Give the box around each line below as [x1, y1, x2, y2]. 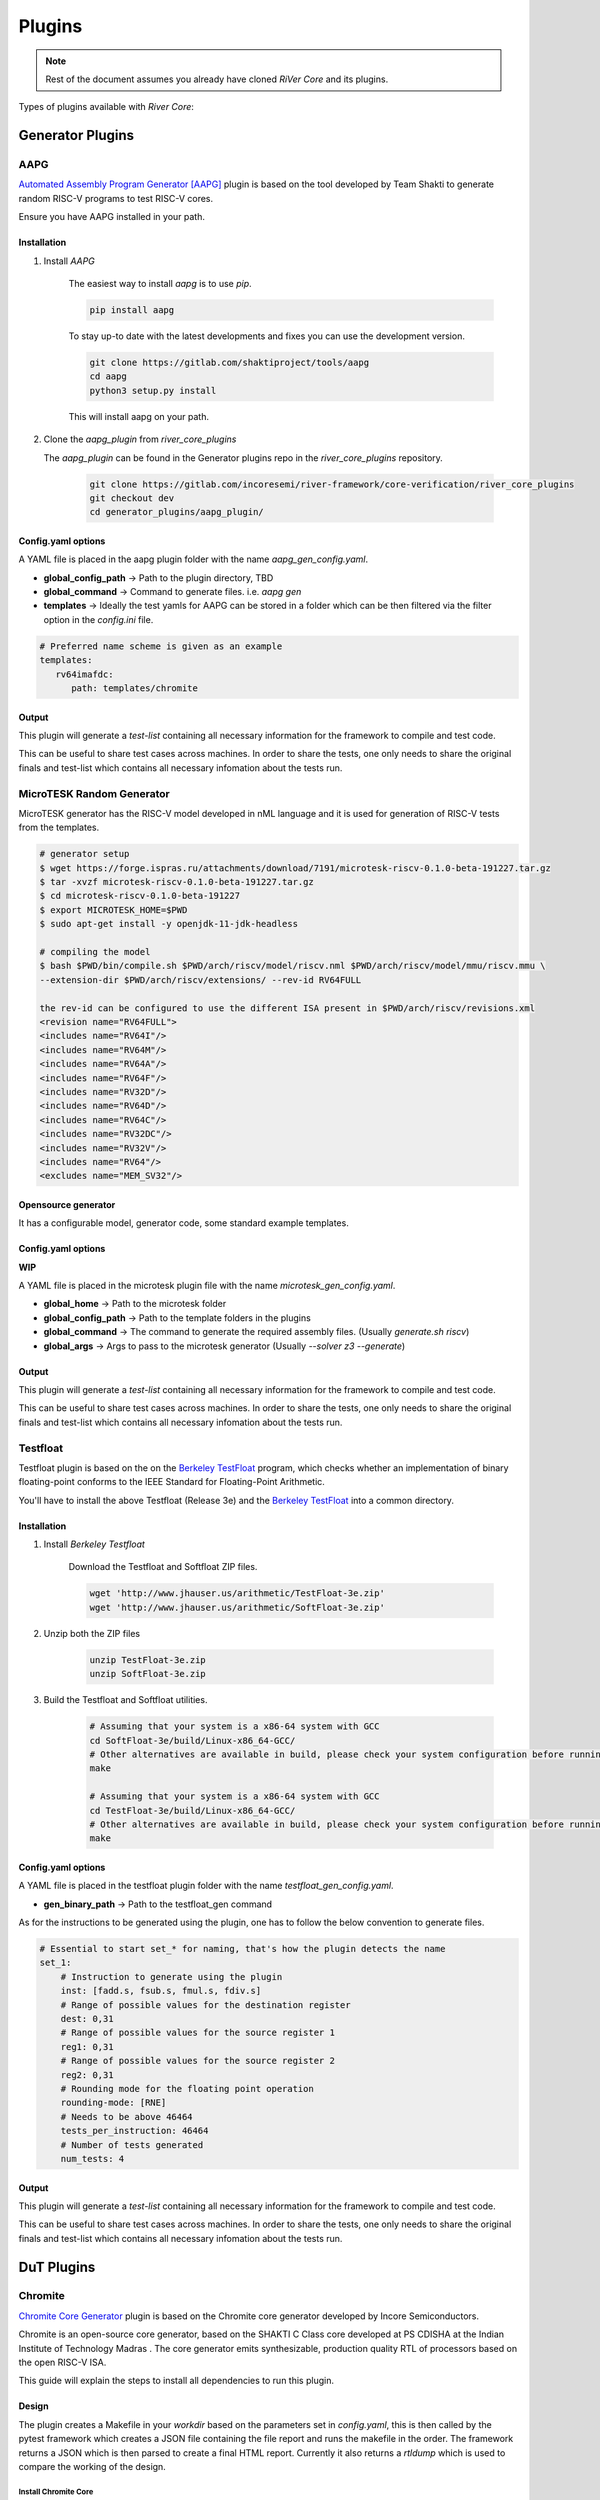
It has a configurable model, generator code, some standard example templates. [18, 1217, 349, 1229]
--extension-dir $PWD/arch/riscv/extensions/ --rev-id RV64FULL [39, 974, 362, 985]
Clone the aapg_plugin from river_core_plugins [43, 433, 237, 445]
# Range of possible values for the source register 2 [60, 2055, 335, 2067]
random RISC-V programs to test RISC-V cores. [18, 192, 214, 204]
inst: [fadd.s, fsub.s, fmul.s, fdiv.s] [60, 1985, 262, 1997]
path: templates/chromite [71, 683, 199, 694]
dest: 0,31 [60, 2013, 114, 2025]
